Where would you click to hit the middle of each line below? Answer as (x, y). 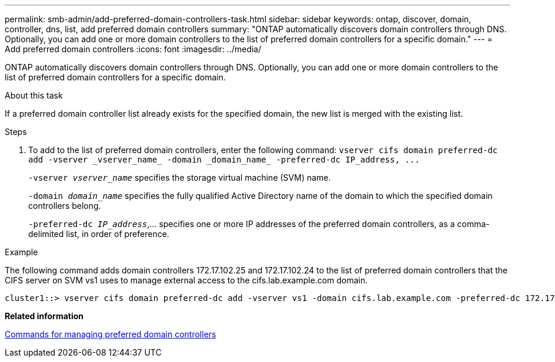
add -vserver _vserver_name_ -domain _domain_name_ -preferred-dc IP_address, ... (224, 160)
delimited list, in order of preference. (99, 234)
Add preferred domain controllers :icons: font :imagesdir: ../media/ (133, 49)
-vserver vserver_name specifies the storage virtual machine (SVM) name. (180, 177)
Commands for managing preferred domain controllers (111, 334)
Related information (44, 316)
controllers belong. (65, 206)
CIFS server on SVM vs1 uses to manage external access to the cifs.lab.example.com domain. (186, 280)
